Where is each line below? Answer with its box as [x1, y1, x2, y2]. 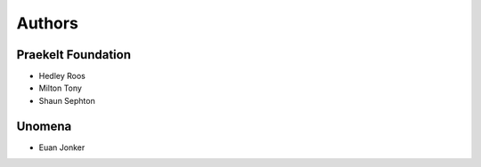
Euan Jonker [38, 142, 86, 153]
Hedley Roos [38, 71, 86, 82]
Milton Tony [38, 83, 82, 93]
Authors [16, 13, 79, 33]
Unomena [16, 118, 72, 133]
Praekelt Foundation [16, 47, 131, 62]
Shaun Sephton [38, 95, 95, 106]
